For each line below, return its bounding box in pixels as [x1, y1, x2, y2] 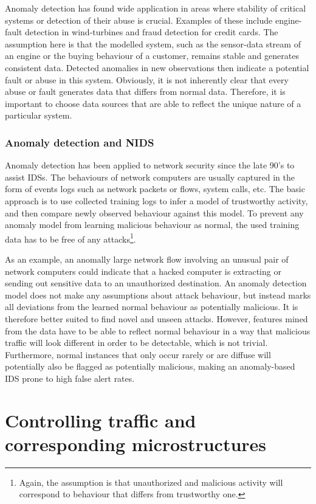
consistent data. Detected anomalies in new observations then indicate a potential [5, 61, 309, 74]
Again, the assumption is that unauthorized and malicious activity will [19, 475, 283, 488]
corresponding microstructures [5, 431, 267, 456]
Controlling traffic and [5, 407, 196, 432]
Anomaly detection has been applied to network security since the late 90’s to [5, 159, 295, 171]
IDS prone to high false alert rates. [5, 371, 135, 384]
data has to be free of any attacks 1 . [5, 230, 136, 245]
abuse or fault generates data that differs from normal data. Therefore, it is [5, 85, 286, 98]
